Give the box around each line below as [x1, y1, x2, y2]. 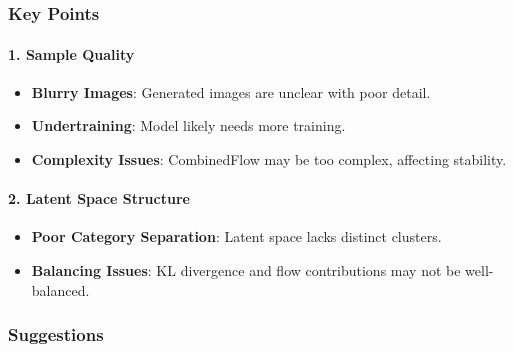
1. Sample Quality [8, 43, 135, 64]
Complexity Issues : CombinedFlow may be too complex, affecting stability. [31, 149, 507, 170]
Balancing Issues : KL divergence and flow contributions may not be [31, 260, 461, 280]
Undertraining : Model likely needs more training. [31, 115, 346, 136]
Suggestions [8, 322, 104, 347]
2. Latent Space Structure [8, 188, 190, 209]
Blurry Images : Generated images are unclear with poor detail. [31, 81, 431, 102]
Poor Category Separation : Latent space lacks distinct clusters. [31, 226, 442, 247]
